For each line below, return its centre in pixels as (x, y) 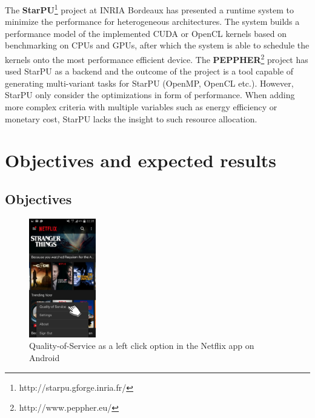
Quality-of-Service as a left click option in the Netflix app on (142, 346)
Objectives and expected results (141, 160)
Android (45, 358)
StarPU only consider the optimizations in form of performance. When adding (150, 95)
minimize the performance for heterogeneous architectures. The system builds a (152, 22)
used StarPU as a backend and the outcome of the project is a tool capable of (149, 71)
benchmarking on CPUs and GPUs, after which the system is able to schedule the (157, 45)
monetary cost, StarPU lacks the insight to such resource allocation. (131, 118)
